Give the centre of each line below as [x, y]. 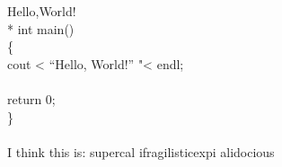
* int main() [41, 28]
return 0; [31, 98]
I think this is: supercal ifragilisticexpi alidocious [141, 151]
